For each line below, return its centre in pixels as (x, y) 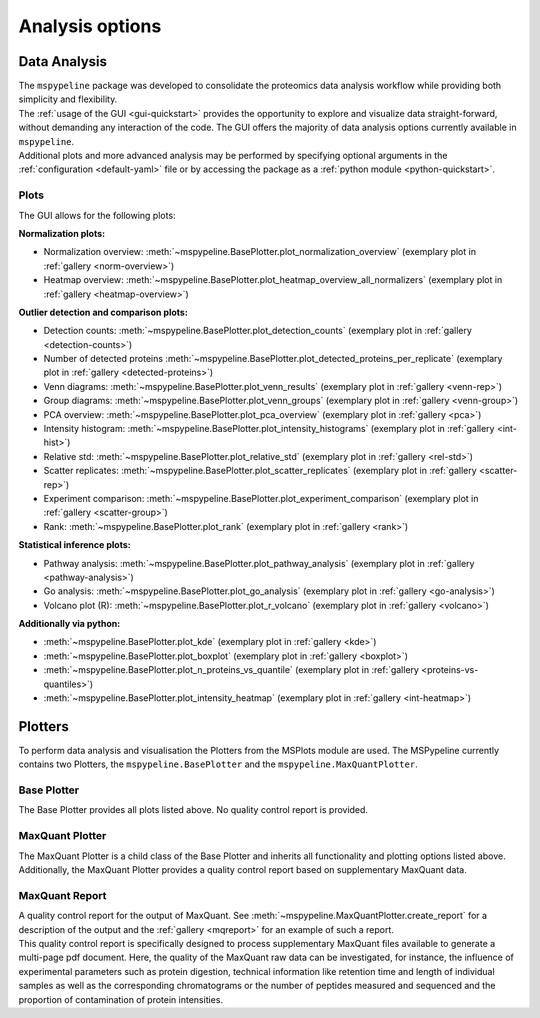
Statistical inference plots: (74, 545)
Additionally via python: (69, 624)
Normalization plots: (61, 233)
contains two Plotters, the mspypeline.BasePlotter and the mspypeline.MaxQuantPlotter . (218, 764)
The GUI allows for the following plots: (97, 215)
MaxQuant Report (62, 895)
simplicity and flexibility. (68, 99)
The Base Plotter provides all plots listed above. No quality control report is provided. (193, 810)
